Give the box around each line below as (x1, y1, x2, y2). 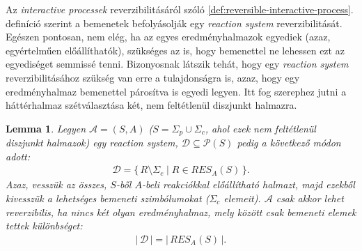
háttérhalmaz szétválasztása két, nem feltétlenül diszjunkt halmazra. (6, 98, 297, 112)
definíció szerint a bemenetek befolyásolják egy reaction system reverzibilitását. (6, 15, 343, 30)
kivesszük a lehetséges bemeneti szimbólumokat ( (6, 191, 210, 206)
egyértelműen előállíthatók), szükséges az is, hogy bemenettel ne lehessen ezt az (6, 43, 345, 57)
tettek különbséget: (6, 218, 83, 233)
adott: (6, 149, 31, 163)
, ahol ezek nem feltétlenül (205, 121, 316, 135)
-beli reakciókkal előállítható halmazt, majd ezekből (141, 177, 355, 192)
